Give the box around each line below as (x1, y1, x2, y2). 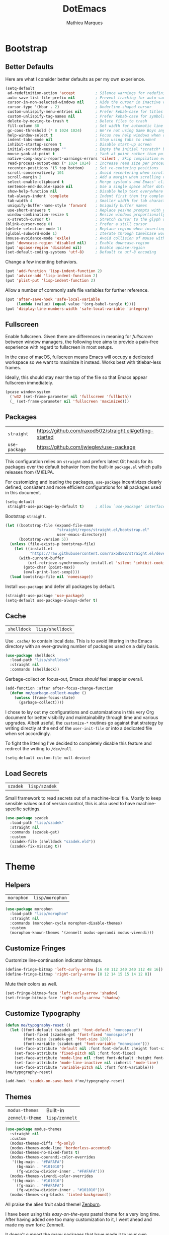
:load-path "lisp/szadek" (10, 820, 64, 825)
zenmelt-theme (8, 1115, 42, 1121)
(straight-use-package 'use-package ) (5, 593, 84, 598)
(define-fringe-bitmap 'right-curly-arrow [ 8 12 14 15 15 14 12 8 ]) (5, 972, 152, 977)
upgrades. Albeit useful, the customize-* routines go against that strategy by (5, 720, 163, 726)
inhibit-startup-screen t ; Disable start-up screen (7, 142, 152, 147)
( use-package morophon (5, 906, 53, 912)
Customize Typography (5, 1009, 80, 1018)
